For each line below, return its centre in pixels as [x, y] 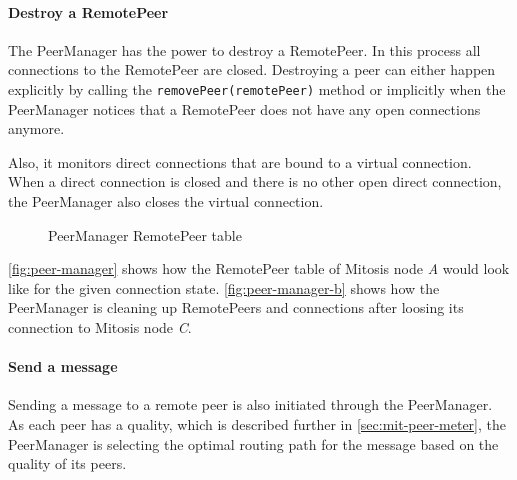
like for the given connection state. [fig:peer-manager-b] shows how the [224, 287]
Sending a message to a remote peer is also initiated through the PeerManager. [250, 404]
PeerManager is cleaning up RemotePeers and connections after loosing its [236, 307]
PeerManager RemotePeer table [145, 234]
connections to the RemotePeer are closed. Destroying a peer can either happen [252, 69]
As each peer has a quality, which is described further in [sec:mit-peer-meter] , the [257, 423]
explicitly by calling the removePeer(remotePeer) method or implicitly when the [257, 88]
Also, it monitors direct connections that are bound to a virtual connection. [240, 161]
